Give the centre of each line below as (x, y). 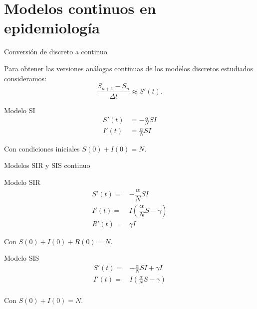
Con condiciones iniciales (42, 148)
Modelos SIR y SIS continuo (47, 165)
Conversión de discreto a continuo (56, 52)
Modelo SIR (22, 182)
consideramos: (25, 78)
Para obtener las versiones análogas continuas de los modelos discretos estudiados (128, 68)
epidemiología (52, 28)
